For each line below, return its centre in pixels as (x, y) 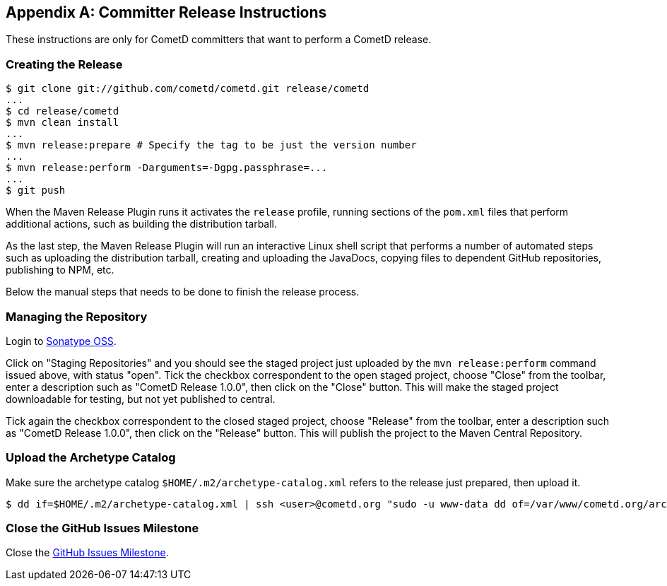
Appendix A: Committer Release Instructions (166, 12)
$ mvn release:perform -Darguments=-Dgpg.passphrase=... (167, 168)
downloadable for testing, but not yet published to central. (141, 399)
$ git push (36, 191)
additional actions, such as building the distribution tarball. (142, 224)
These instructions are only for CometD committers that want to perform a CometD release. (219, 40)
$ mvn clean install (63, 123)
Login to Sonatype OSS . (61, 341)
